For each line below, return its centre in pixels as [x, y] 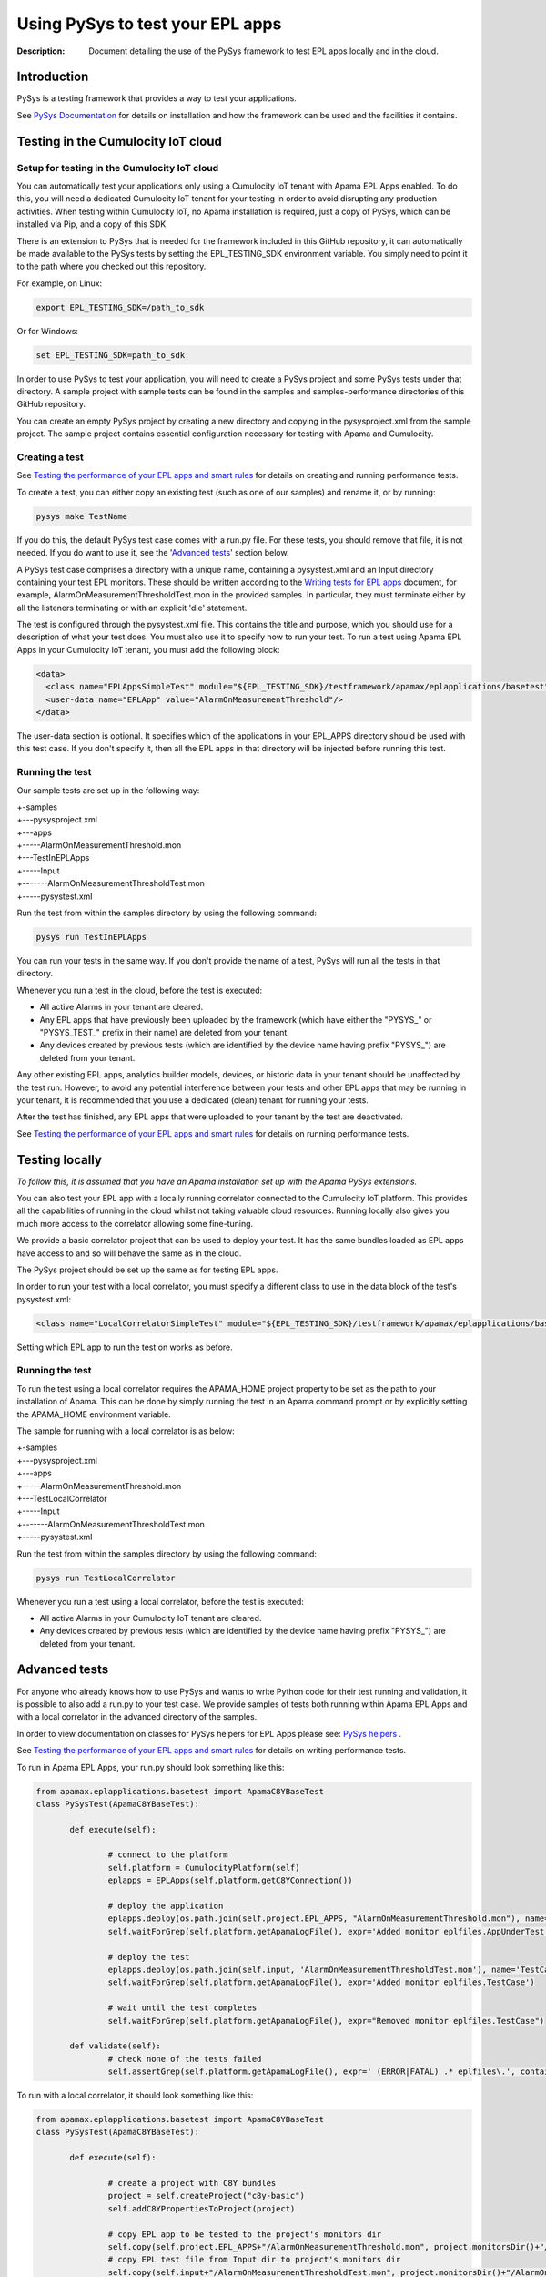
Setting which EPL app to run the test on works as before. [125, 1347]
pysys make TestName [81, 516]
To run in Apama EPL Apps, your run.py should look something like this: [151, 1767]
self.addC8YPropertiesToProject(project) [202, 2208]
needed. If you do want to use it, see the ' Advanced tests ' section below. [153, 553]
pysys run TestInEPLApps [91, 937]
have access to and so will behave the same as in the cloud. [129, 1253]
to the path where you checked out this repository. [111, 266]
